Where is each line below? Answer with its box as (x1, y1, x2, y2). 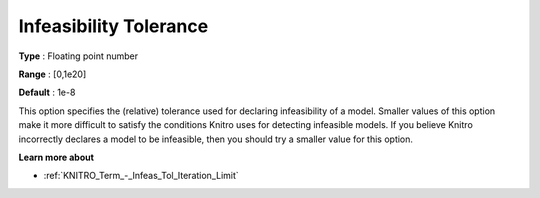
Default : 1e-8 (18, 86, 76, 99)
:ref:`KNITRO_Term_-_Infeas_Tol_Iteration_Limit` (43, 170, 239, 182)
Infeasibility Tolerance (18, 15, 209, 37)
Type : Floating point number (18, 50, 139, 62)
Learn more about (18, 151, 95, 163)
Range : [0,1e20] (18, 68, 87, 80)
